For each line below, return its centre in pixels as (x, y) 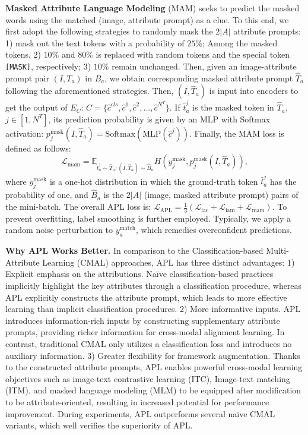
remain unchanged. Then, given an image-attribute (204, 66)
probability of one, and (47, 195)
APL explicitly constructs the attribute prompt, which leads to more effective (146, 297)
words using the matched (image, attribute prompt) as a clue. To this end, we (147, 19)
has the (283, 181)
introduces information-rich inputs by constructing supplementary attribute (143, 320)
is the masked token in (233, 107)
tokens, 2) (23, 54)
